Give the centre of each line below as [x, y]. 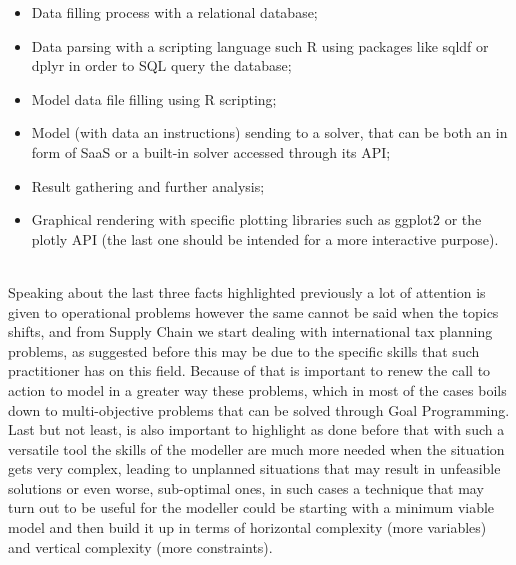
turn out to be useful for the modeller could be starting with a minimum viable [251, 507]
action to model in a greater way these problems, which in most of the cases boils [257, 389]
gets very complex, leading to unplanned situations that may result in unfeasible [254, 468]
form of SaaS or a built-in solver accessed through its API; [211, 151]
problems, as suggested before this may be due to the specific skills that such [244, 350]
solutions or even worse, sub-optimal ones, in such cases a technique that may [246, 487]
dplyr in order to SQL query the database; [161, 65]
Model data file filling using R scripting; [154, 98]
